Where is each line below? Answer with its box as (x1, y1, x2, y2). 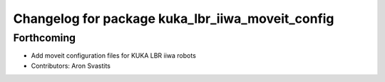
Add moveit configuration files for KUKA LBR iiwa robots (31, 51, 196, 60)
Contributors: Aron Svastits (31, 61, 111, 70)
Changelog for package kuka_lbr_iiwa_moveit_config (13, 11, 334, 26)
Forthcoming (13, 31, 76, 44)
